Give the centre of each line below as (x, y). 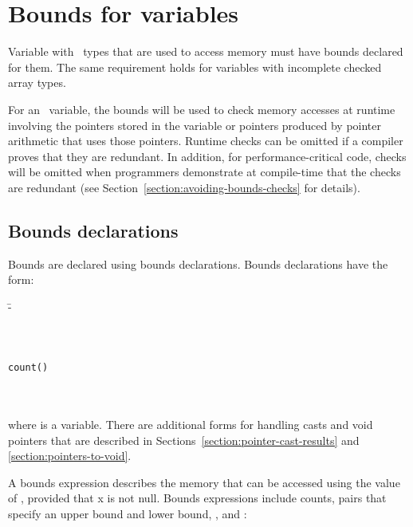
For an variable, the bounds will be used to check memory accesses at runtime (202, 109)
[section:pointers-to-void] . (70, 456)
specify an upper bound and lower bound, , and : (128, 514)
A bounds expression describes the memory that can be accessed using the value (204, 482)
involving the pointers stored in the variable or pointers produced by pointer (195, 125)
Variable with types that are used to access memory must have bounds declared (206, 51)
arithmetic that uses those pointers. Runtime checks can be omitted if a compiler (206, 141)
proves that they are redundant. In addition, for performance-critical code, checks (207, 156)
